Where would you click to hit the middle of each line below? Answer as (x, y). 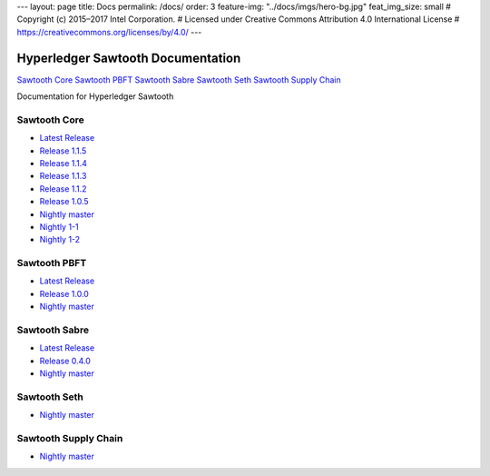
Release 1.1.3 (63, 176)
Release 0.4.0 (65, 361)
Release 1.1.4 (64, 163)
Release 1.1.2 (63, 188)
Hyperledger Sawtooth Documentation (129, 58)
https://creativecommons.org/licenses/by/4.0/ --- (109, 32)
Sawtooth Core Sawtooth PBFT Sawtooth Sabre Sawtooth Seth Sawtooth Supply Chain (179, 79)
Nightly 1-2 (60, 240)
